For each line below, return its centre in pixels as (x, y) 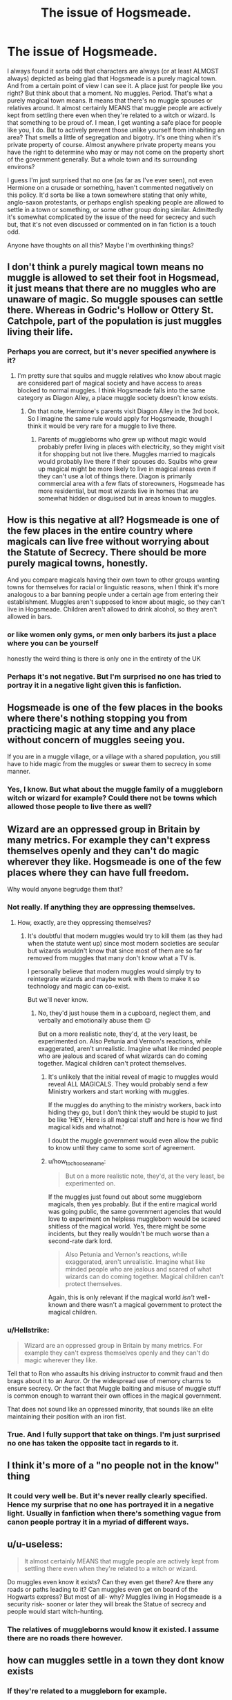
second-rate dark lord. (80, 1241)
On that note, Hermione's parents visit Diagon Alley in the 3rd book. (123, 411)
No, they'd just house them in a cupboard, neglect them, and (124, 1013)
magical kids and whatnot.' (86, 1127)
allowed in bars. (30, 617)
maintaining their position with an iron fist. (67, 1416)
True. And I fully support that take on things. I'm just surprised (114, 1434)
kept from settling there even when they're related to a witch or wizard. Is (112, 115)
